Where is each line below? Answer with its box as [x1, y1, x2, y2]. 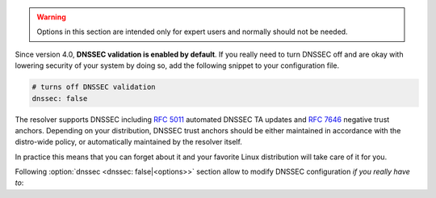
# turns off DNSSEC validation [31, 82, 157, 92]
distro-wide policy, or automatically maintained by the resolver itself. [15, 137, 242, 147]
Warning [36, 12, 66, 22]
